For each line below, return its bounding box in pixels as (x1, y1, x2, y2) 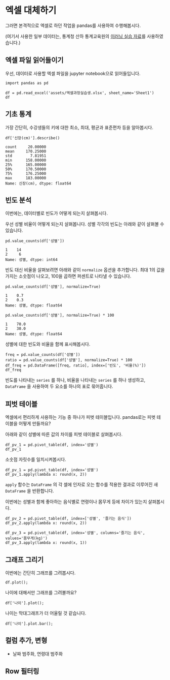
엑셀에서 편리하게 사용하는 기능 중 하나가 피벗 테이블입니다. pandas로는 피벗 (5, 414, 156, 420)
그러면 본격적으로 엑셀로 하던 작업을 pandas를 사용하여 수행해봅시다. (5, 22, 141, 28)
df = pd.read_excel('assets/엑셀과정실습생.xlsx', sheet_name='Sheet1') (5, 90, 154, 96)
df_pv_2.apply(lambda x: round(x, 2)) (5, 520, 87, 526)
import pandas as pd (5, 80, 49, 85)
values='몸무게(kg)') (5, 536, 48, 541)
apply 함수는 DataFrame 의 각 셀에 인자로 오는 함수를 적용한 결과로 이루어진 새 (5, 481, 158, 488)
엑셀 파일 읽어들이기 (5, 56, 64, 65)
